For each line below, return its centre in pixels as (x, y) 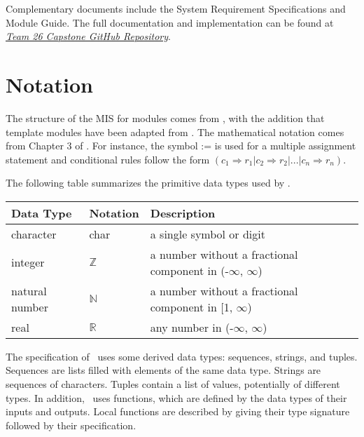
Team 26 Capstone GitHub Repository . (88, 36)
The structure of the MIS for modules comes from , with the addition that (165, 117)
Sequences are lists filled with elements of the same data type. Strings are (163, 370)
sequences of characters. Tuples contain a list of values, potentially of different (173, 384)
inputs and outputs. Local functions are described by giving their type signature (178, 411)
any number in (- (192, 327)
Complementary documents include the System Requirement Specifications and (176, 8)
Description (183, 213)
